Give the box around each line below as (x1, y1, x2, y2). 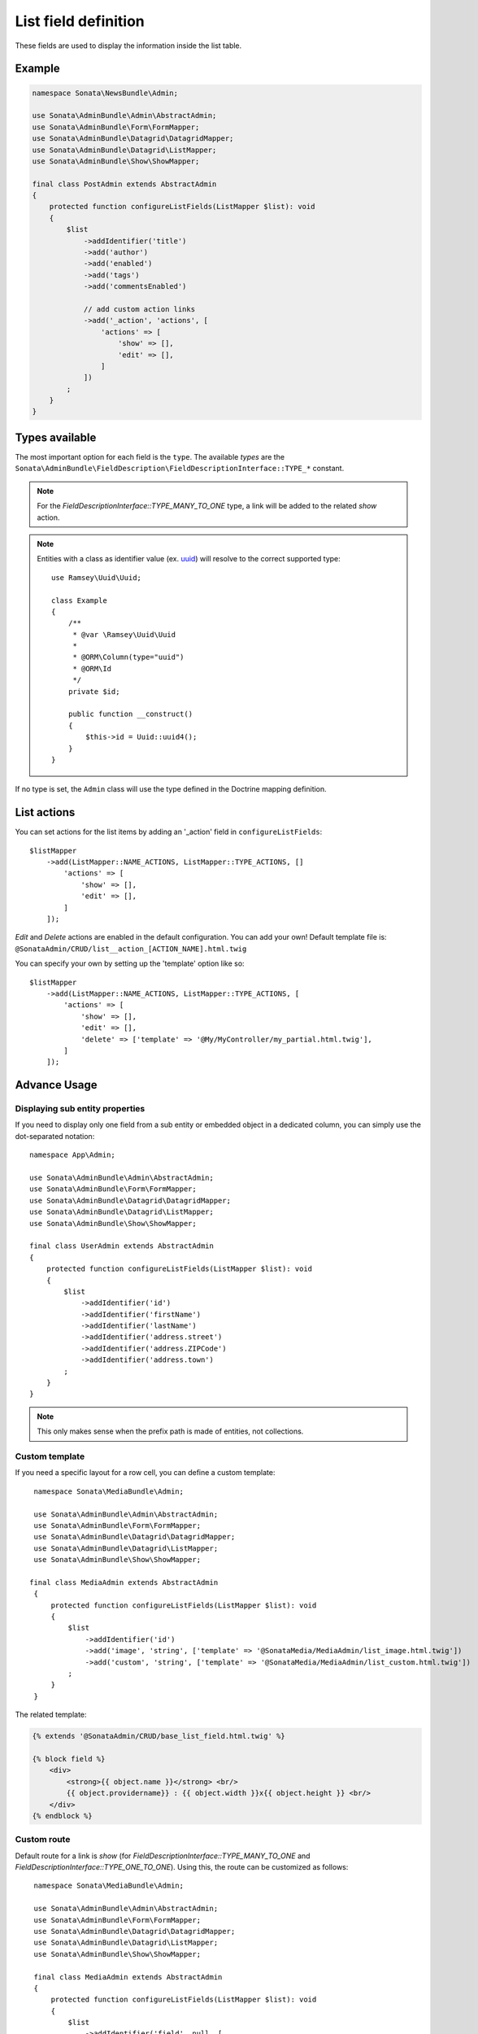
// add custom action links (83, 304, 195, 313)
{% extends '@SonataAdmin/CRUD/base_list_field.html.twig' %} (32, 1731, 285, 1741)
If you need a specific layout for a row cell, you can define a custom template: (15, 1468, 276, 1477)
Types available (15, 430, 97, 444)
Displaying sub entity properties (15, 1103, 146, 1115)
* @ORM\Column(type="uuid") (72, 653, 185, 662)
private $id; (67, 687, 120, 696)
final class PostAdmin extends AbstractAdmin (32, 179, 217, 189)
